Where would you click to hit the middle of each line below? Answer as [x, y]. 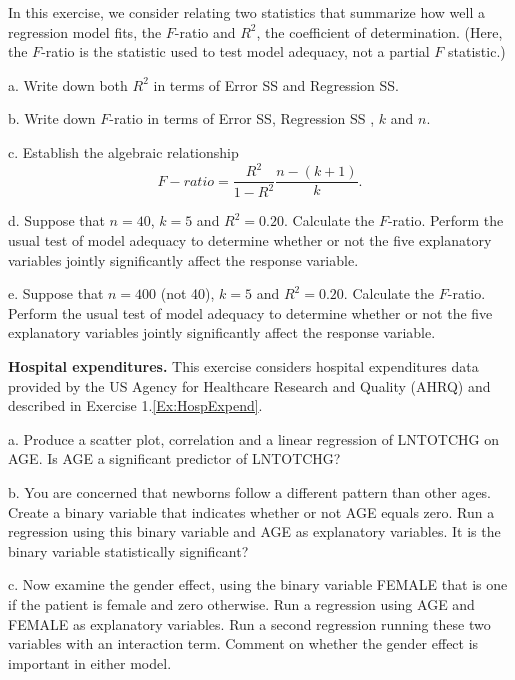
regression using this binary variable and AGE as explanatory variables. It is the [254, 531]
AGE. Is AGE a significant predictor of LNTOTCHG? [174, 458]
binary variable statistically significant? [128, 550]
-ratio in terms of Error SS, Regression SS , [242, 118]
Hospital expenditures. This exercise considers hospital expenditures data [243, 366]
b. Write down [52, 118]
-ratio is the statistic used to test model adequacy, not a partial [235, 51]
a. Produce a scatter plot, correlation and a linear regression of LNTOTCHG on [253, 438]
